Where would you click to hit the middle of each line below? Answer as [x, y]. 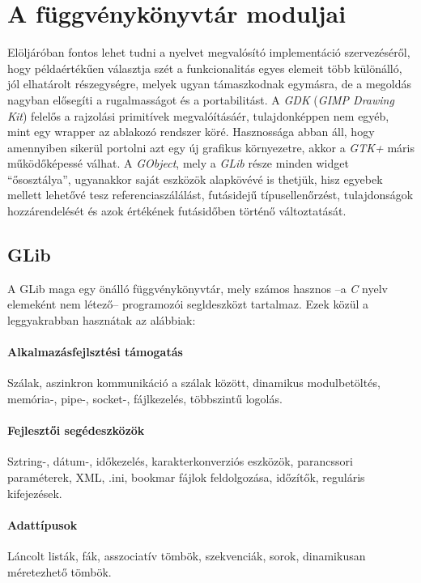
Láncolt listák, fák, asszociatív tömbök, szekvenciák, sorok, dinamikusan [187, 555]
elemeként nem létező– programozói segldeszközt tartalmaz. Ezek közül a [188, 304]
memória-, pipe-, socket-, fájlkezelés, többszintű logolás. [145, 399]
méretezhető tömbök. [60, 571]
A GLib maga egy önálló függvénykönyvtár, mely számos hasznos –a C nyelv [198, 288]
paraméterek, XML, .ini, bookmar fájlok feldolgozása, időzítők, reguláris [186, 477]
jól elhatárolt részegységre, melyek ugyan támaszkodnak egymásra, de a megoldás [210, 84]
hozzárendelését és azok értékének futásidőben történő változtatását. [177, 211]
